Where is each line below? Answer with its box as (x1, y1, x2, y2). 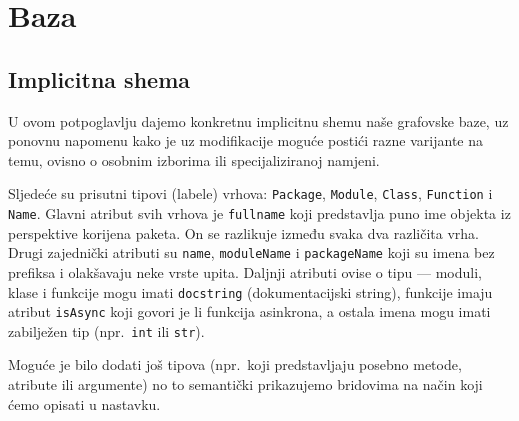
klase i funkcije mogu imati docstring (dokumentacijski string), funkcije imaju (8, 281, 493, 302)
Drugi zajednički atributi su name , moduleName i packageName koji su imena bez (8, 242, 495, 263)
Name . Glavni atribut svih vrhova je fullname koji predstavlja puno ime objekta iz (8, 203, 511, 224)
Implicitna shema (8, 63, 190, 94)
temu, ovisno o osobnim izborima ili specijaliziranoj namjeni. (8, 149, 380, 170)
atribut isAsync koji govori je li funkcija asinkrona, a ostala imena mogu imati (8, 301, 491, 322)
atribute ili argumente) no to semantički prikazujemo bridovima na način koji (8, 374, 483, 395)
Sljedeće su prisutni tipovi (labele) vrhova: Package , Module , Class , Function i (8, 183, 493, 204)
